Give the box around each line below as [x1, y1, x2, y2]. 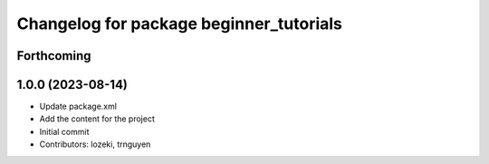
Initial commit [39, 126, 90, 137]
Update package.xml [39, 101, 118, 112]
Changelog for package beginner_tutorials [16, 14, 343, 34]
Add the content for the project [39, 113, 156, 124]
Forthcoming [16, 48, 91, 63]
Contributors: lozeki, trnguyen [39, 139, 151, 150]
